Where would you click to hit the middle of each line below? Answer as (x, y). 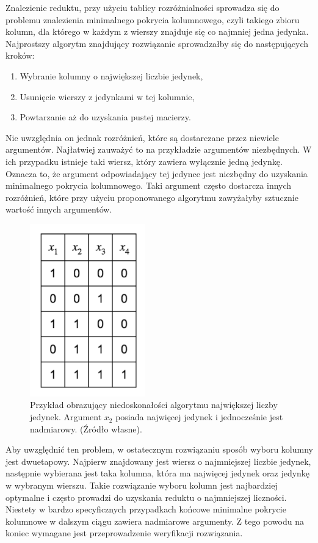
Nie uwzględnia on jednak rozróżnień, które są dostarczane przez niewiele (142, 137)
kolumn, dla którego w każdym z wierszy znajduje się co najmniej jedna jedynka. (157, 31)
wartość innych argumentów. (59, 209)
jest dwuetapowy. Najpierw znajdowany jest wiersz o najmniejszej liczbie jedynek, (158, 461)
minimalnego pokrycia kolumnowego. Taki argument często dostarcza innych (149, 185)
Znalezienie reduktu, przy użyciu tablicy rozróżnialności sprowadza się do (143, 7)
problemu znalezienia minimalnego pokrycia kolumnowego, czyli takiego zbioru (153, 19)
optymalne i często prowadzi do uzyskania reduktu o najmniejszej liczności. (146, 497)
